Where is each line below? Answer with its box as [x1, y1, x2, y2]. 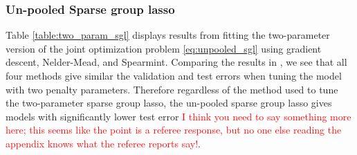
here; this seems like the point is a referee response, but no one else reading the [6, 122, 342, 137]
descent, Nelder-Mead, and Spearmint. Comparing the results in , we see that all [6, 55, 347, 69]
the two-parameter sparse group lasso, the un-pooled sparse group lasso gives [6, 95, 332, 110]
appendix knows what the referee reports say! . [6, 136, 201, 150]
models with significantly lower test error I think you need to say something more [6, 109, 351, 123]
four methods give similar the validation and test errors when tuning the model [6, 69, 342, 82]
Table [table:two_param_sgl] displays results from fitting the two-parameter [6, 28, 330, 42]
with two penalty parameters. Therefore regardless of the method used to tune [6, 82, 338, 96]
